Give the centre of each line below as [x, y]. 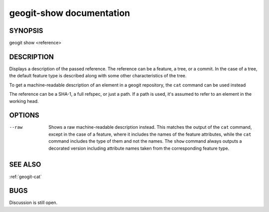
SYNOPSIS [26, 31]
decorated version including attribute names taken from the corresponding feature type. [139, 148]
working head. [24, 101]
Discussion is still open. [33, 203]
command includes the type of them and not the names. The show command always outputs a [145, 141]
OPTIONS [24, 115]
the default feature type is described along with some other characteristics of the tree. [98, 76]
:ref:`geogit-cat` [25, 177]
